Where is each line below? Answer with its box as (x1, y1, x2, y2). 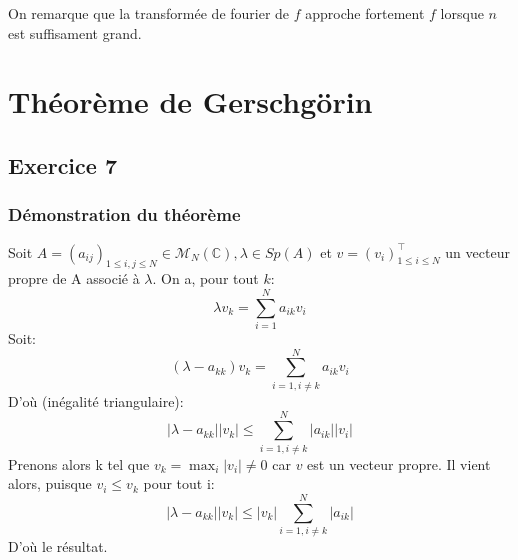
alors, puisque (8, 473, 92, 494)
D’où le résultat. (8, 535, 108, 556)
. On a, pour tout (152, 268, 259, 289)
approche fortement (305, 3, 425, 23)
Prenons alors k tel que (8, 453, 150, 474)
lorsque (440, 3, 484, 23)
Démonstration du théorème (8, 202, 241, 227)
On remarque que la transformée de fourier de (8, 3, 290, 23)
